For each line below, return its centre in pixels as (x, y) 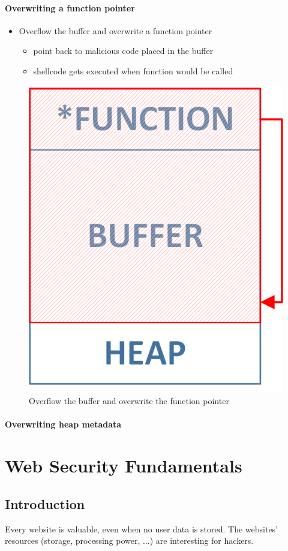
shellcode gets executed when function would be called (133, 70)
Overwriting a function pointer (70, 7)
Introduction (45, 503)
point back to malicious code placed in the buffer (123, 51)
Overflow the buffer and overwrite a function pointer (115, 30)
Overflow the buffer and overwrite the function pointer (129, 401)
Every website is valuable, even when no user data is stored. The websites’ (142, 529)
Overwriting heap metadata (63, 424)
